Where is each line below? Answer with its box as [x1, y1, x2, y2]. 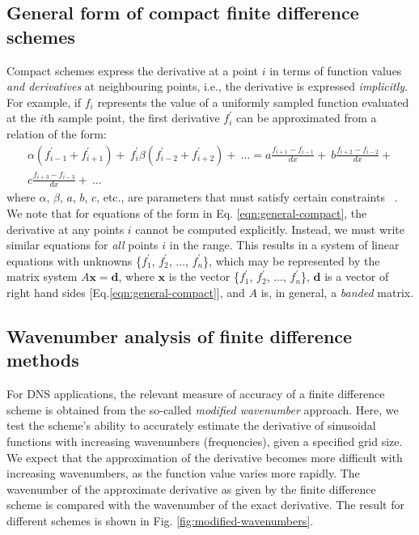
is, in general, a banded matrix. [260, 283, 414, 300]
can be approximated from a [236, 109, 377, 126]
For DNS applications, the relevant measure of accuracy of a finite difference [6, 385, 385, 402]
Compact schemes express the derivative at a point [6, 62, 259, 79]
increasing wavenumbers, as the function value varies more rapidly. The [6, 465, 360, 482]
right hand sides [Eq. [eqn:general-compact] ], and [6, 283, 245, 300]
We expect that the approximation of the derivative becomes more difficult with [6, 448, 403, 465]
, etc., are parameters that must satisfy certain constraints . [96, 189, 398, 206]
